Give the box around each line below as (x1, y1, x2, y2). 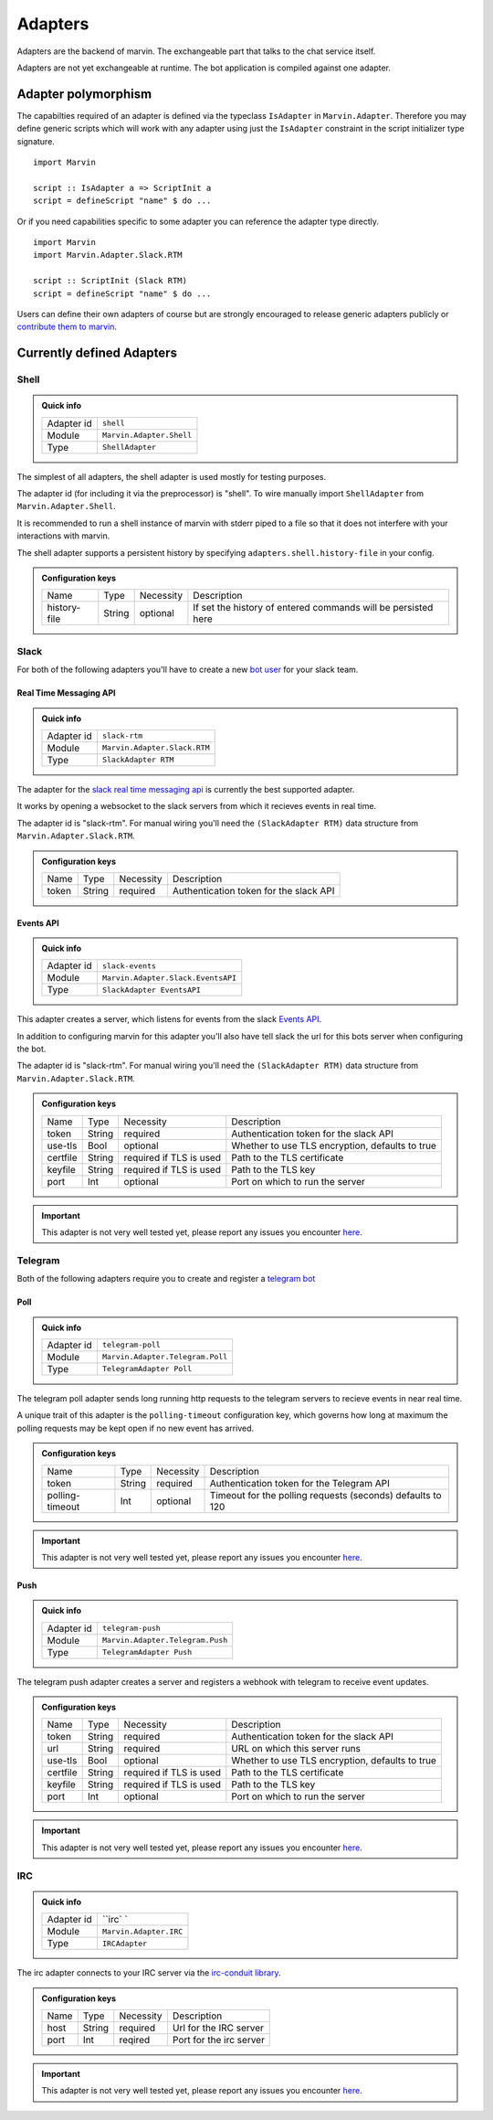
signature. (16, 135, 55, 146)
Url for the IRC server (172, 2021, 265, 2034)
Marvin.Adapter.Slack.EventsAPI (101, 973, 237, 983)
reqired (119, 2033, 151, 2046)
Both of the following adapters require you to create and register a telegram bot (16, 1273, 316, 1284)
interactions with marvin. (16, 530, 110, 541)
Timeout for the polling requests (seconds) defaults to (209, 1488, 442, 1501)
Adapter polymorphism (16, 86, 152, 101)
